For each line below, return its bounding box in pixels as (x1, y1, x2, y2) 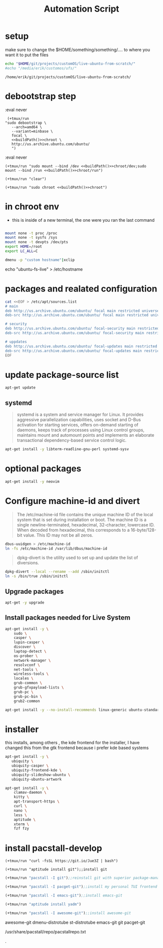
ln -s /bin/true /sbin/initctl (5, 574, 68, 579)
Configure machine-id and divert (5, 495, 140, 507)
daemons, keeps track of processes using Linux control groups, (16, 427, 145, 433)
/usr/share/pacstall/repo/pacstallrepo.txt (5, 929, 86, 934)
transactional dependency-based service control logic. (16, 438, 127, 443)
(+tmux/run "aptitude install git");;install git (5, 867, 108, 872)
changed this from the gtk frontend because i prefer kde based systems (5, 745, 149, 751)
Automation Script (43, 3, 120, 15)
